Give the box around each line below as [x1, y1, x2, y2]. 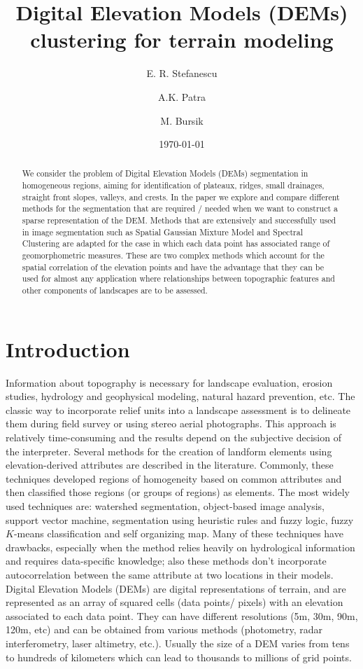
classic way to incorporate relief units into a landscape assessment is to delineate [6, 402, 351, 417]
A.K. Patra [158, 89, 206, 104]
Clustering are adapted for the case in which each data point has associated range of [22, 237, 330, 249]
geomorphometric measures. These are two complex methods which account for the [22, 249, 325, 261]
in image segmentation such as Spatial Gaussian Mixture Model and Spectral [22, 226, 303, 237]
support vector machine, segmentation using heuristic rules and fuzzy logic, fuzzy [6, 512, 354, 527]
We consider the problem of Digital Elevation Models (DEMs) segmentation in [22, 167, 308, 179]
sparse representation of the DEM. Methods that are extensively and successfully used [22, 214, 336, 226]
